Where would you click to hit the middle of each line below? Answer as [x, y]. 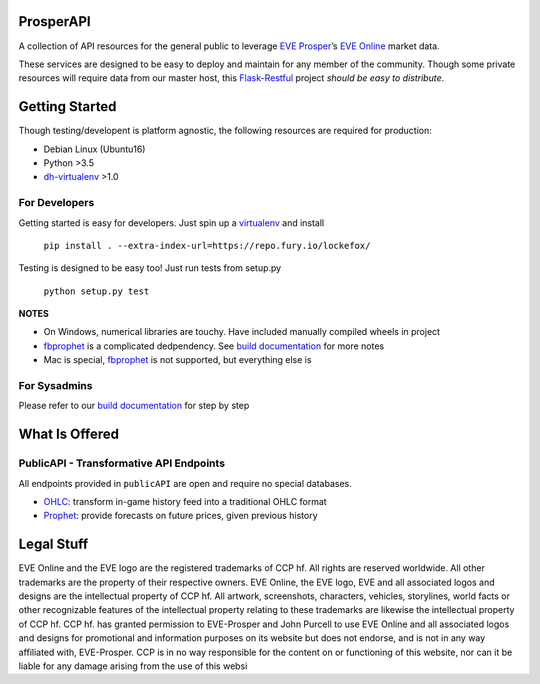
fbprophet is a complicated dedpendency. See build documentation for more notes [214, 346]
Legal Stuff [53, 544]
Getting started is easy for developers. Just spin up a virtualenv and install [171, 222]
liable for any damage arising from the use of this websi [133, 666]
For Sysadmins [55, 386]
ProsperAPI [54, 21]
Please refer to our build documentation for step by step [134, 406]
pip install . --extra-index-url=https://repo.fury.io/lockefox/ [207, 245]
